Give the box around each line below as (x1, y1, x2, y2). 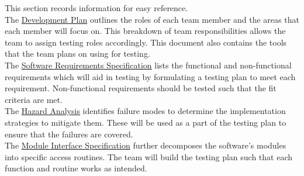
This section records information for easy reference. (5, 2, 188, 13)
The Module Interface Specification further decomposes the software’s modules (5, 139, 286, 151)
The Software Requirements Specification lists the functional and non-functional (5, 58, 292, 71)
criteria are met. (5, 93, 63, 105)
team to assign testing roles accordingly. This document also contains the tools (5, 36, 287, 48)
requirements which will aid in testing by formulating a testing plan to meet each (5, 70, 296, 82)
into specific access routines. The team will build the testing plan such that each (5, 150, 293, 163)
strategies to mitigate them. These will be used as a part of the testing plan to (5, 116, 286, 128)
